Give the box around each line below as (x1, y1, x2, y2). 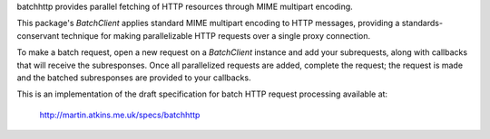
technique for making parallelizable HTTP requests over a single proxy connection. (61, 30, 371, 41)
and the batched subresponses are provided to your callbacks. (16, 72, 251, 83)
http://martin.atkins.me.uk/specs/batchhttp (39, 109, 201, 120)
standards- (401, 18, 444, 29)
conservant (16, 30, 60, 41)
